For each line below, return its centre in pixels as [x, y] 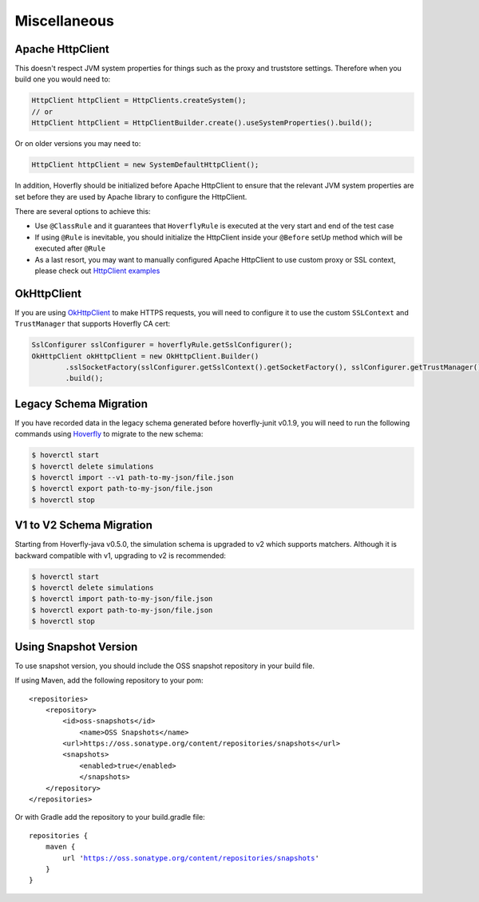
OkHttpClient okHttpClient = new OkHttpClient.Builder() [145, 356]
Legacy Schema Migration [81, 404]
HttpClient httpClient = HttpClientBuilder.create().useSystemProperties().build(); [202, 123]
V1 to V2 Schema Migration [84, 526]
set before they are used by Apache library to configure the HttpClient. [131, 196]
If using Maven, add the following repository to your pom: [109, 680]
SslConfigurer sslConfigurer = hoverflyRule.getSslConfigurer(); [162, 345]
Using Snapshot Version [76, 647]
